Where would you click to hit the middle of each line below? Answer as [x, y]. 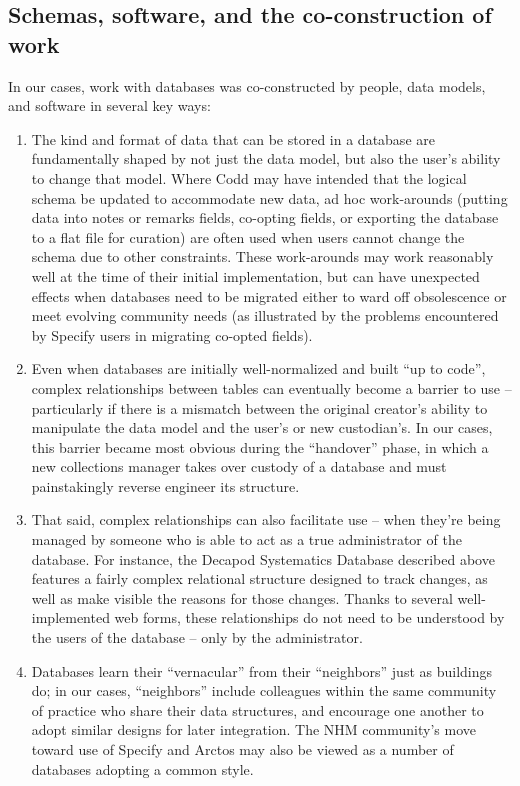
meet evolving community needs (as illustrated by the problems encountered [265, 315]
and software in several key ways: [109, 105]
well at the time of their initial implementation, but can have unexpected [255, 275]
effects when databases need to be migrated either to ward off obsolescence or [269, 295]
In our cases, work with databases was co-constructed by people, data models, [247, 85]
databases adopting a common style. [142, 768]
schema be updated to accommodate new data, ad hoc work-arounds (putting [269, 197]
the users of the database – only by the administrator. [197, 637]
